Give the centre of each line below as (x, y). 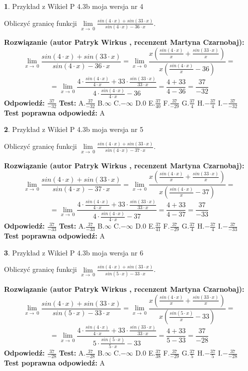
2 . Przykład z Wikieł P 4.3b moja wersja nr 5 (74, 129)
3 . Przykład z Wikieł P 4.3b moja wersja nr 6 (74, 252)
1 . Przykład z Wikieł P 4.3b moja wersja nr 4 (74, 6)
